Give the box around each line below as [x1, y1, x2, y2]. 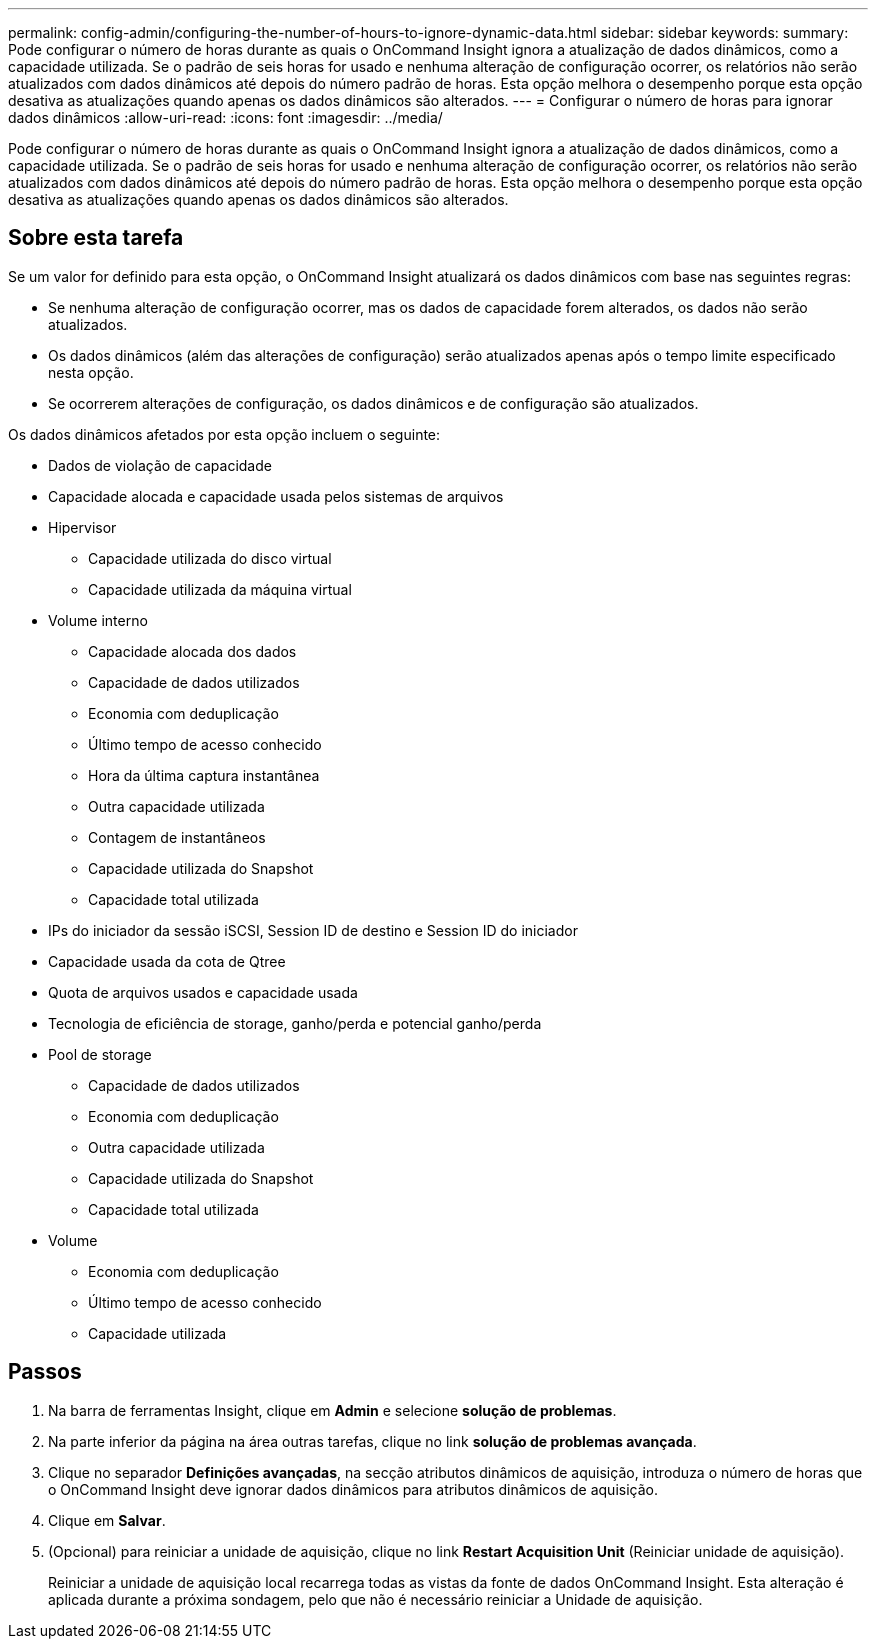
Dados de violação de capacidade [48, 456, 272, 474]
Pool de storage [48, 1045, 152, 1063]
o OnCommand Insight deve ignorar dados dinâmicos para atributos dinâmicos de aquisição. [48, 1480, 658, 1498]
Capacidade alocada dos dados [88, 642, 297, 660]
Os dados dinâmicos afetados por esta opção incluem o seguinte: [8, 425, 441, 443]
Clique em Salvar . [48, 1511, 166, 1529]
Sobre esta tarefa [8, 225, 184, 251]
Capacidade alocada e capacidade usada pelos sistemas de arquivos [48, 487, 504, 505]
